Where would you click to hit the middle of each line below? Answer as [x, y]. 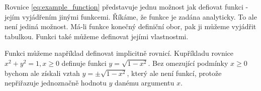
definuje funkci [84, 63]
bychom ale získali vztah [42, 73]
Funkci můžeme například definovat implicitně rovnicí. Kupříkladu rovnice [119, 53]
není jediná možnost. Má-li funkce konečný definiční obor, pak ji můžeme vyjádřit [130, 26]
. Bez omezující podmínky [188, 63]
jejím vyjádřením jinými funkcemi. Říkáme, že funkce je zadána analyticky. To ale [131, 16]
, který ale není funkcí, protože [174, 73]
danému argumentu [144, 83]
